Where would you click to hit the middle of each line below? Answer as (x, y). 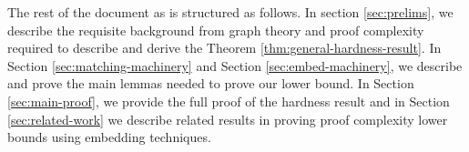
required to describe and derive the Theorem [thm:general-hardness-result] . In (224, 48)
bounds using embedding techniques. (109, 137)
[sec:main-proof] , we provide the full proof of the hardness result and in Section (229, 101)
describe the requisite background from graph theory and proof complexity (216, 30)
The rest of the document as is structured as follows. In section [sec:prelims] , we (230, 12)
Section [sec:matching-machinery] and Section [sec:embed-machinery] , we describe (235, 65)
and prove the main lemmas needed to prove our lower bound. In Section (211, 83)
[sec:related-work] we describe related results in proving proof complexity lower (228, 119)
